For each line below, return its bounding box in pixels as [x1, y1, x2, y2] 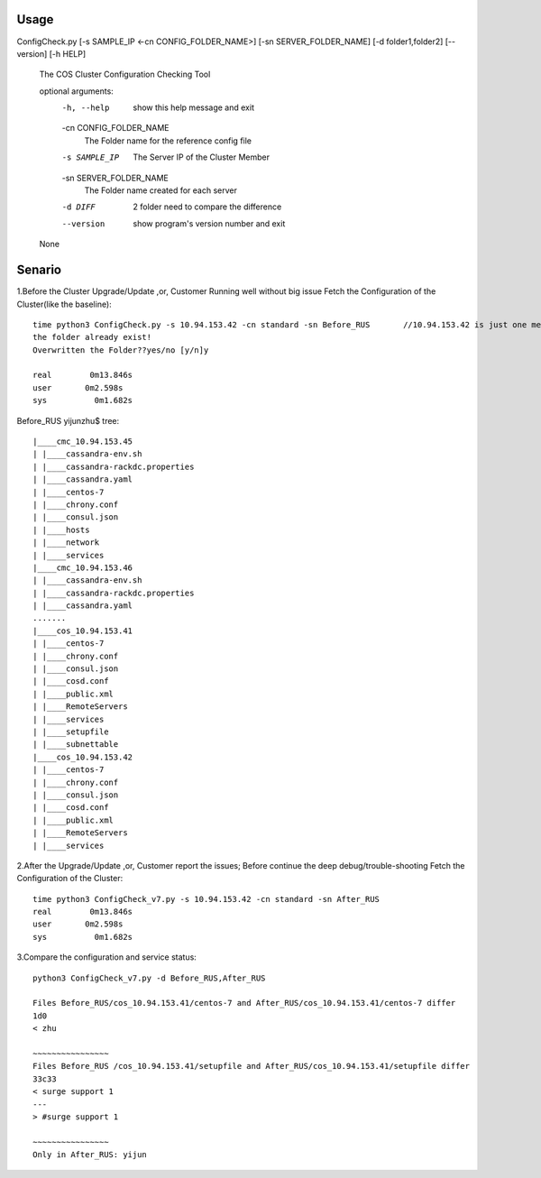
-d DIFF [61, 202, 96, 212]
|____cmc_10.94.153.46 [32, 562, 133, 573]
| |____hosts [32, 524, 90, 535]
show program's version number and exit [133, 217, 286, 229]
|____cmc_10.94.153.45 [32, 437, 133, 446]
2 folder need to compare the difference [133, 201, 282, 212]
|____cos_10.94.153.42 [32, 751, 133, 762]
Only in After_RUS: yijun [32, 1150, 148, 1160]
